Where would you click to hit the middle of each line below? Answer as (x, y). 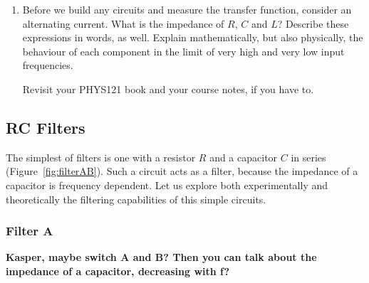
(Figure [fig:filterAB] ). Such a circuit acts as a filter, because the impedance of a (182, 171)
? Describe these (313, 23)
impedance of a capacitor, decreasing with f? (118, 271)
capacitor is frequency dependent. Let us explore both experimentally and (167, 185)
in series (308, 157)
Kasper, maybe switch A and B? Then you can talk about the (161, 257)
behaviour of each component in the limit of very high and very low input (183, 51)
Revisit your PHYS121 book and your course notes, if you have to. (168, 89)
